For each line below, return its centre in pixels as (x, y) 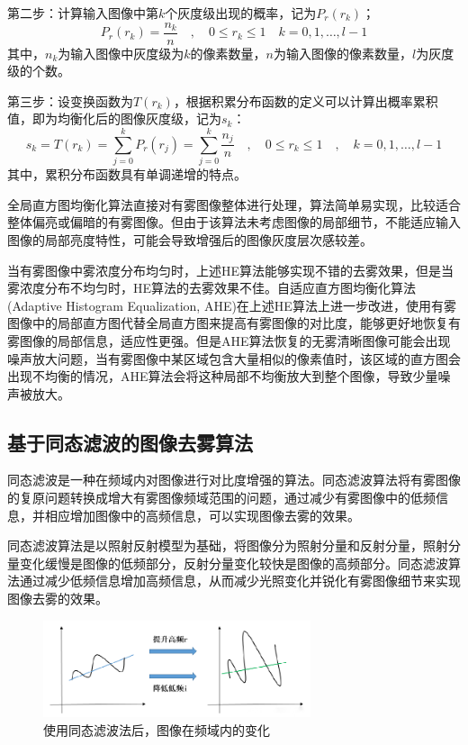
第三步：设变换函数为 (70, 100)
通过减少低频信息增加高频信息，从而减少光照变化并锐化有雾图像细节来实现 (240, 581)
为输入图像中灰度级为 (121, 53)
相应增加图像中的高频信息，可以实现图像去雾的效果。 (202, 515)
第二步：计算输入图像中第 (83, 13)
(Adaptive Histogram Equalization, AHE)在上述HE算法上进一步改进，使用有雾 (232, 305)
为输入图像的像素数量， (343, 53)
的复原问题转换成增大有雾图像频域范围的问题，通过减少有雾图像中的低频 (221, 498)
